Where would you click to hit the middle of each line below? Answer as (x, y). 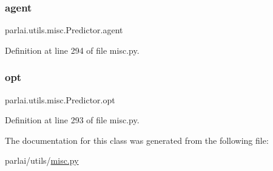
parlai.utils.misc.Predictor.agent (64, 30)
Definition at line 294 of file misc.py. (72, 50)
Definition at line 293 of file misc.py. (72, 120)
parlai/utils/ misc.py (42, 160)
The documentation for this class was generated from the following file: (137, 140)
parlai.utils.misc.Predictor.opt (60, 99)
